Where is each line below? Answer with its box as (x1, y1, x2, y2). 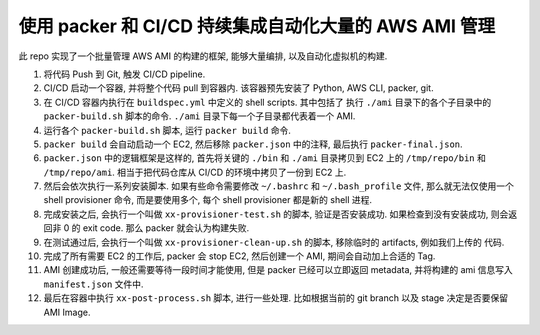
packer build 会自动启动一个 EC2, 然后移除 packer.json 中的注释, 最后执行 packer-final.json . (43, 138, 464, 150)
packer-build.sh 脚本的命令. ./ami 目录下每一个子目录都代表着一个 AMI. (43, 110, 356, 122)
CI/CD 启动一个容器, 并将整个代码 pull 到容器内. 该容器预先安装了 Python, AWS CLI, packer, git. (43, 82, 434, 94)
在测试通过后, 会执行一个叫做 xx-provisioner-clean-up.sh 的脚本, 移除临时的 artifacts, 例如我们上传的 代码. (43, 236, 505, 248)
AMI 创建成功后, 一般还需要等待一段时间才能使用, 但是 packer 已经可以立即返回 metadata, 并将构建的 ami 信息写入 (43, 264, 514, 276)
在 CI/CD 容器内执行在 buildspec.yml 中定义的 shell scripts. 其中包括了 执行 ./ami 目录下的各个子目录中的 (43, 96, 492, 108)
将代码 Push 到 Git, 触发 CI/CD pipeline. (43, 68, 206, 80)
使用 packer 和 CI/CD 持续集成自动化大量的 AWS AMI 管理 (18, 15, 496, 37)
